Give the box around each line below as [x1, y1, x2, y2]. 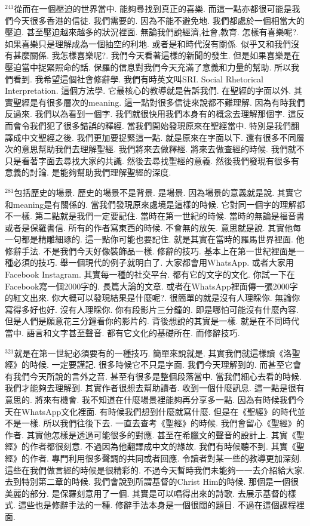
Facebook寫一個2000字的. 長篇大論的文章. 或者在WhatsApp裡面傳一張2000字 [5, 279, 298, 292]
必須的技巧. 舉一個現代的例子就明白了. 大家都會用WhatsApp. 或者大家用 [13, 256, 294, 269]
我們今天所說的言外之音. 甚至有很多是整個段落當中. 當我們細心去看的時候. [13, 370, 302, 382]
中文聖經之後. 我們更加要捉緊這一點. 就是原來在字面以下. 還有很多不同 [21, 131, 296, 143]
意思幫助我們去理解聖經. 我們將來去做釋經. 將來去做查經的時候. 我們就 [21, 143, 296, 155]
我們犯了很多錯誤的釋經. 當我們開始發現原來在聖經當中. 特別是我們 [29, 119, 291, 131]
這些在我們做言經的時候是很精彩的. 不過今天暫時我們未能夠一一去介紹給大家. [5, 463, 305, 476]
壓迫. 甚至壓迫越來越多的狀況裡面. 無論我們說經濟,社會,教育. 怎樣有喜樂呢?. [5, 26, 299, 38]
